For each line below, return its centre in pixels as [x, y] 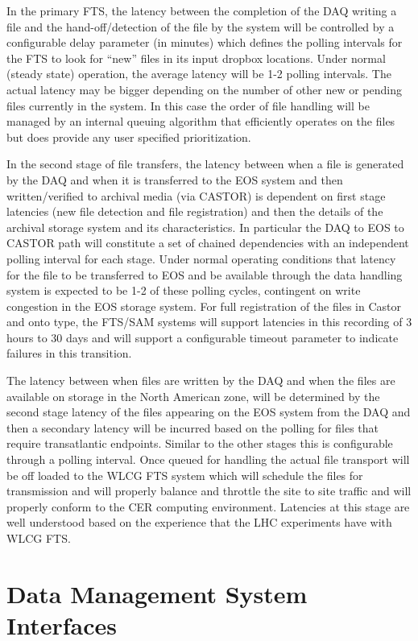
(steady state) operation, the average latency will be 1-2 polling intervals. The [199, 74]
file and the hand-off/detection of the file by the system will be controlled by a [201, 26]
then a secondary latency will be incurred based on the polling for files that [193, 427]
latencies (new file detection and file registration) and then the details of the [195, 211]
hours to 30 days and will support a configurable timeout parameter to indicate [203, 337]
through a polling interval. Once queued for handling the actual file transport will [208, 459]
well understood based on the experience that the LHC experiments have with [199, 522]
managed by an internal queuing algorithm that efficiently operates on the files [201, 121]
